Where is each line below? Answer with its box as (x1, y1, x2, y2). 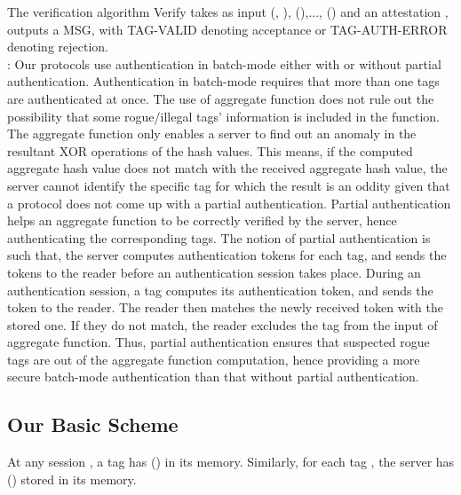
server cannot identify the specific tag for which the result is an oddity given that (7, 176, 450, 194)
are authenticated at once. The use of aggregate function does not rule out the (7, 89, 434, 107)
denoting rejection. (7, 37, 109, 56)
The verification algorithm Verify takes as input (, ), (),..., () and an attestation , (7, 3, 449, 20)
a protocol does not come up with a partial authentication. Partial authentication (7, 193, 451, 212)
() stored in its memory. (7, 469, 137, 488)
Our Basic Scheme (7, 411, 179, 438)
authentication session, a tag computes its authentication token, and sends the (7, 280, 433, 299)
